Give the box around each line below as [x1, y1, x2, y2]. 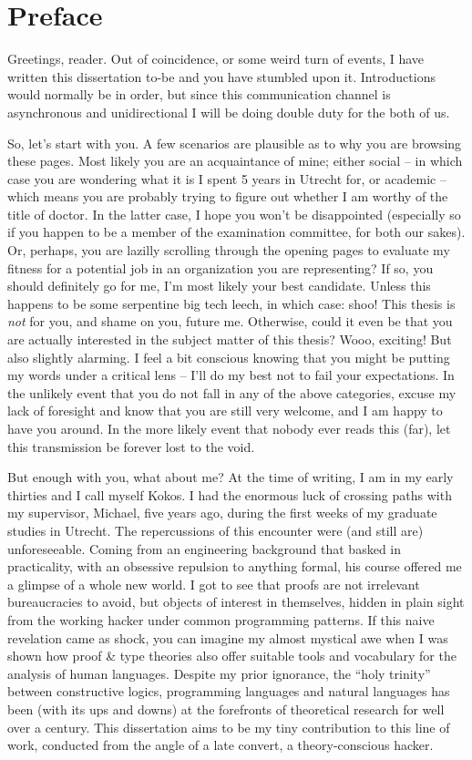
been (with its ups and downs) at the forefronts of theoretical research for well [7, 699, 445, 718]
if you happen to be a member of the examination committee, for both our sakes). [7, 222, 466, 241]
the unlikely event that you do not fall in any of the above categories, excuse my [7, 383, 457, 402]
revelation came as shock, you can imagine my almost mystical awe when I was [7, 628, 448, 647]
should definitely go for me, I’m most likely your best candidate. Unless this [7, 276, 431, 295]
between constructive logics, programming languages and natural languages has [7, 682, 450, 701]
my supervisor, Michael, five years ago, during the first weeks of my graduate [7, 503, 437, 522]
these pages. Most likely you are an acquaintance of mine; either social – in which [7, 151, 463, 170]
